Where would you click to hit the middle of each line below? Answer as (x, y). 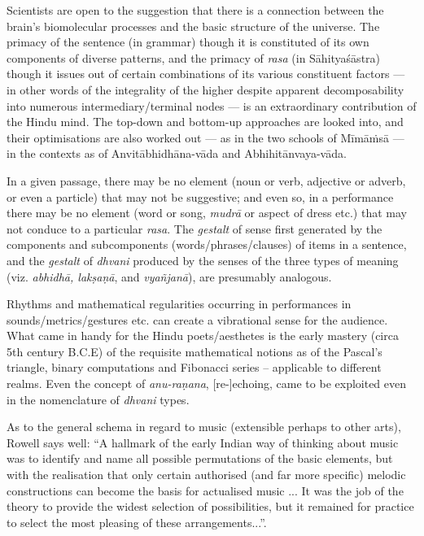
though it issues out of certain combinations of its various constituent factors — (206, 74)
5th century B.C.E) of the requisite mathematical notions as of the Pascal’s (195, 351)
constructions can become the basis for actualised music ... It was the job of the (205, 490)
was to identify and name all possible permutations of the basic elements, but (200, 458)
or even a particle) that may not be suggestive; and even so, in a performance (200, 196)
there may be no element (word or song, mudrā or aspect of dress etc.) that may (207, 213)
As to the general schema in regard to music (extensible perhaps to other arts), (204, 427)
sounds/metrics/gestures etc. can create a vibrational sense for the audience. (197, 319)
